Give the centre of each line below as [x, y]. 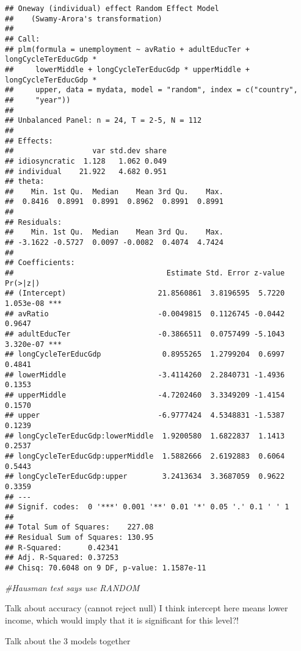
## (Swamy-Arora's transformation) [84, 19]
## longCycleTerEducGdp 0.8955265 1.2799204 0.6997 [145, 355]
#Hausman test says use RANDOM [72, 587]
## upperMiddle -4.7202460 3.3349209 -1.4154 [145, 395]
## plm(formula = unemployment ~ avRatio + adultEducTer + [127, 49]
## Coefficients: [40, 263]
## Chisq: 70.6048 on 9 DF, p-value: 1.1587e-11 [106, 568]
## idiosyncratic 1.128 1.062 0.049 [86, 161]
